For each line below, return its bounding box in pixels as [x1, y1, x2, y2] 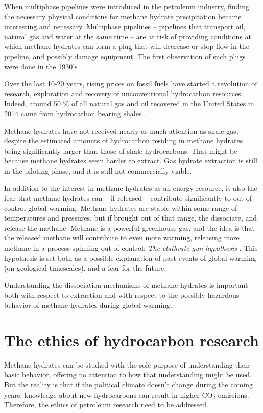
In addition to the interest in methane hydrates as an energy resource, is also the [4, 182, 257, 193]
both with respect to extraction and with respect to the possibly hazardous [4, 289, 240, 300]
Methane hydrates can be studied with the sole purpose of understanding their [4, 359, 250, 370]
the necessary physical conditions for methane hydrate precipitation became [4, 11, 242, 21]
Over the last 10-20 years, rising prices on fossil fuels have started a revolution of [4, 78, 257, 89]
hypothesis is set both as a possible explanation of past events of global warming [4, 252, 256, 263]
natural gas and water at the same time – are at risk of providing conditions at [4, 31, 251, 41]
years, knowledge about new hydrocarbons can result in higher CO [4, 389, 213, 400]
